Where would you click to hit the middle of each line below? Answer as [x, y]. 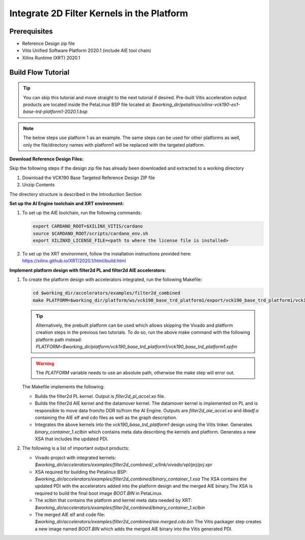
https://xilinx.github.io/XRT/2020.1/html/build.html [74, 261]
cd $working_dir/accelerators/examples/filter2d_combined [106, 293]
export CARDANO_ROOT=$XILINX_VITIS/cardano [88, 226]
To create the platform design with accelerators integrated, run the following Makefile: [112, 279]
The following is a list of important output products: [76, 448]
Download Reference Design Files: [47, 159]
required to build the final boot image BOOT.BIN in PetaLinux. [99, 493]
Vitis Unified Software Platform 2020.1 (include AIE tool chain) [87, 50]
